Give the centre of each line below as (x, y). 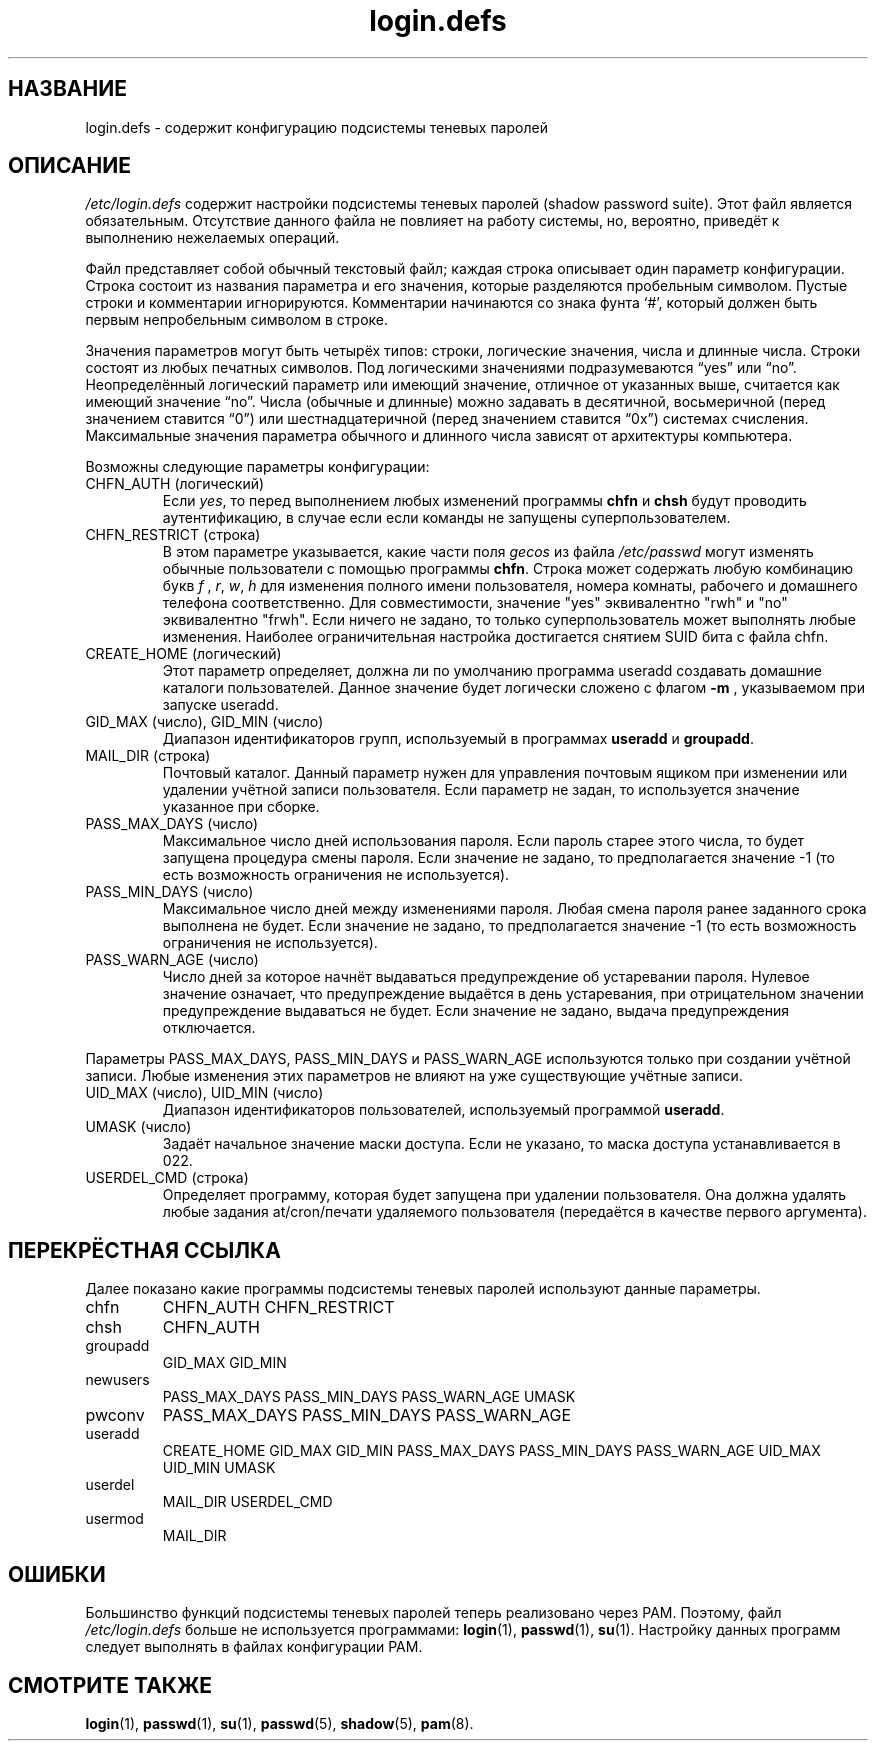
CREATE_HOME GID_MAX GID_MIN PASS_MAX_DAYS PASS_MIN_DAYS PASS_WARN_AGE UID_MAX (491, 1451)
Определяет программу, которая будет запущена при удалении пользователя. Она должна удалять (504, 1195)
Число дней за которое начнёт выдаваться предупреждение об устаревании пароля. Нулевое (486, 977)
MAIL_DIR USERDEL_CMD (247, 1502)
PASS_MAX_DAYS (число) (172, 824)
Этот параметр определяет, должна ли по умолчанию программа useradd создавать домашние (492, 671)
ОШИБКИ (57, 1574)
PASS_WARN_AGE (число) (172, 960)
